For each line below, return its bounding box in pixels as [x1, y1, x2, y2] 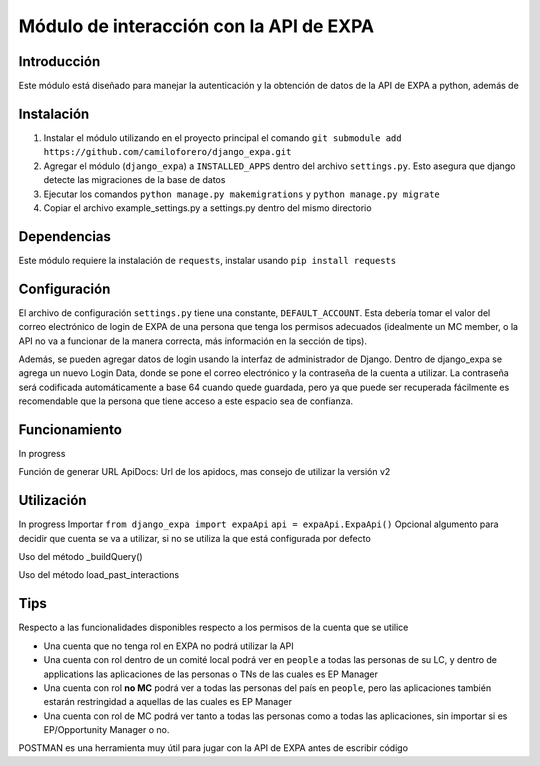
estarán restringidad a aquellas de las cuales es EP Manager [43, 696, 292, 708]
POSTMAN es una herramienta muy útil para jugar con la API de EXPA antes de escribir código [18, 742, 409, 754]
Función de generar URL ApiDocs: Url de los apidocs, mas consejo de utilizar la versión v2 [18, 466, 391, 478]
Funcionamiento [18, 421, 122, 438]
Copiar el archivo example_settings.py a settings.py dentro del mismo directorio [43, 201, 372, 214]
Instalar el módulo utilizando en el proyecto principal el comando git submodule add [43, 131, 402, 144]
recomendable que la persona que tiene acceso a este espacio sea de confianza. [18, 395, 354, 407]
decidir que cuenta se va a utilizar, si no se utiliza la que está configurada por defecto [18, 532, 372, 544]
